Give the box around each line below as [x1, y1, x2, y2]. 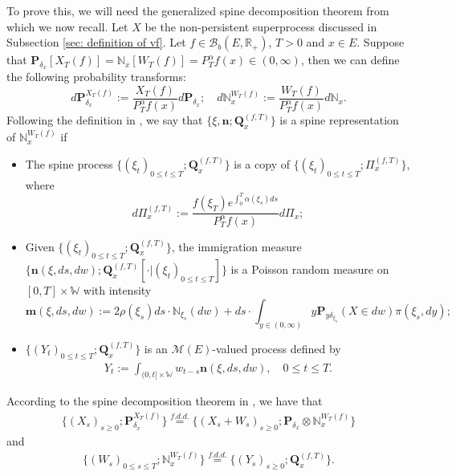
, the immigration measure [171, 238, 302, 254]
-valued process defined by [212, 340, 341, 356]
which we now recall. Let [6, 18, 128, 35]
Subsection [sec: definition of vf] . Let [6, 34, 186, 51]
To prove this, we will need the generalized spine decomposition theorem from [6, 2, 389, 18]
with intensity [83, 282, 152, 299]
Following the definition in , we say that [6, 112, 203, 128]
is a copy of [234, 155, 290, 172]
